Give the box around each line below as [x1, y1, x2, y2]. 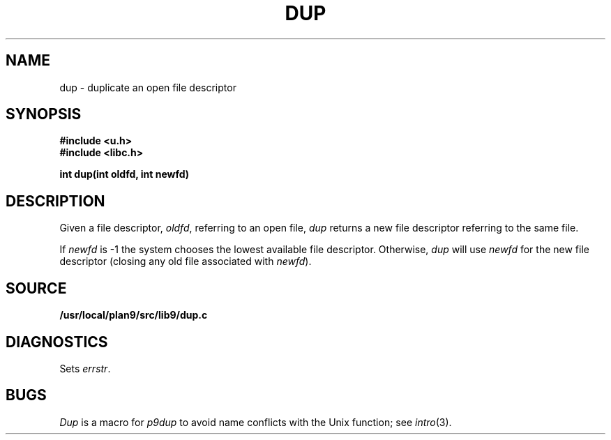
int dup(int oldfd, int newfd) [59, 168, 190, 181]
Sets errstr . [59, 362, 111, 374]
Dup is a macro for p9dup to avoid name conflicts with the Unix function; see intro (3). [59, 416, 452, 428]
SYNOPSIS [6, 105, 82, 123]
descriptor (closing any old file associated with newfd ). [59, 255, 312, 268]
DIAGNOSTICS [6, 333, 108, 351]
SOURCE [6, 279, 67, 297]
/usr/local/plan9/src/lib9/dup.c [59, 309, 208, 321]
